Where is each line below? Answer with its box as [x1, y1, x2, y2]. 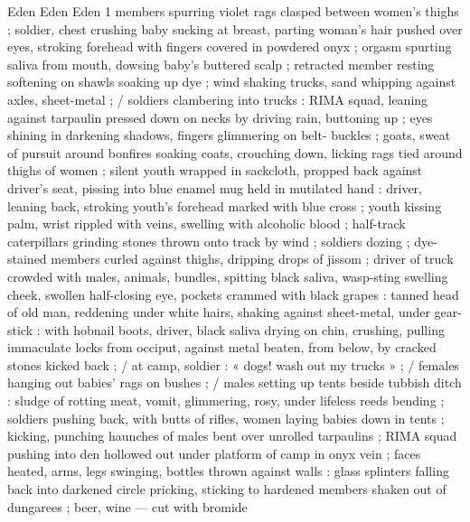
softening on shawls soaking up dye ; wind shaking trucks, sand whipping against [7, 72, 456, 91]
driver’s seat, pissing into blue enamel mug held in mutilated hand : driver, [7, 178, 422, 197]
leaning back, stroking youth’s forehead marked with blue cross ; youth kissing [7, 196, 442, 215]
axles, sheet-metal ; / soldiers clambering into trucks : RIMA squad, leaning [7, 89, 428, 108]
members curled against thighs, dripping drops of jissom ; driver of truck [51, 249, 454, 268]
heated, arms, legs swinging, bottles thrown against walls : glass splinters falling [7, 461, 449, 480]
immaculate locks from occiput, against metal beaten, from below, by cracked [7, 338, 437, 357]
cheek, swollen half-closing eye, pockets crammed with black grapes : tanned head [7, 284, 459, 303]
